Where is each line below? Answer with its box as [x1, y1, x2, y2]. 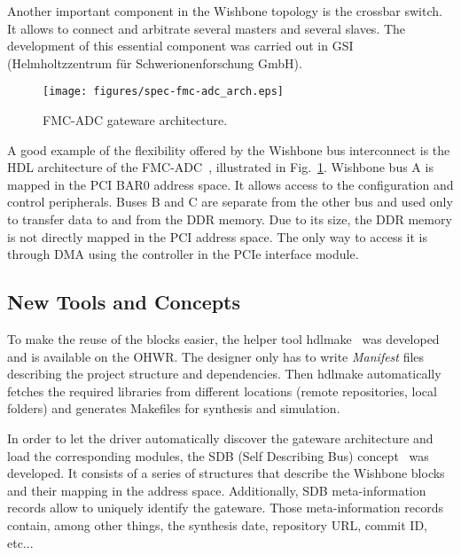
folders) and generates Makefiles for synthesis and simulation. [7, 399, 340, 418]
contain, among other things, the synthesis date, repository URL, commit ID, [7, 515, 427, 534]
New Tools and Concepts [7, 288, 241, 316]
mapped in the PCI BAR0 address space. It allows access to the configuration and [7, 175, 454, 193]
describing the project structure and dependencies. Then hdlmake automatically [7, 364, 441, 383]
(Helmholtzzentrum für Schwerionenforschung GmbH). [7, 53, 302, 72]
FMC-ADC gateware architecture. [43, 111, 228, 129]
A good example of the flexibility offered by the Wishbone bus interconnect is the [7, 140, 450, 159]
